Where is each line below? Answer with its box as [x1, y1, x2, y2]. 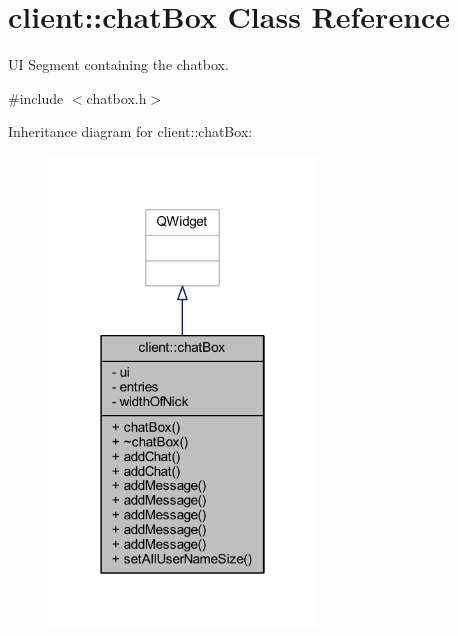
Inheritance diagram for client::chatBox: [8, 121, 253, 142]
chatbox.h [86, 87, 147, 108]
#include [8, 87, 64, 108]
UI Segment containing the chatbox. [8, 54, 229, 75]
